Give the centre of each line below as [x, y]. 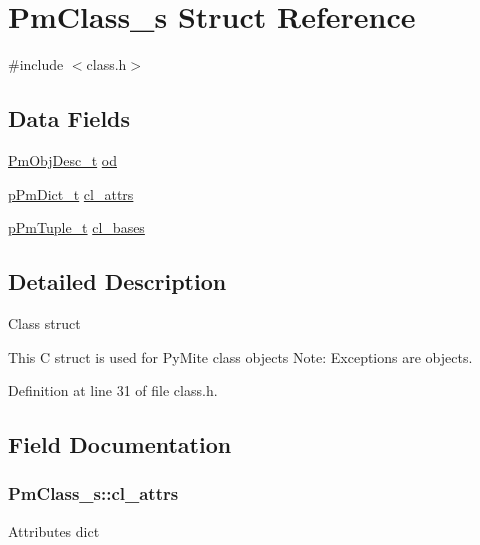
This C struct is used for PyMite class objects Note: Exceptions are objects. [240, 356]
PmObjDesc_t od [62, 159]
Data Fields [69, 118]
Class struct [44, 322]
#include [36, 64]
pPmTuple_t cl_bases [76, 227]
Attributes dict [54, 530]
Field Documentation [120, 444]
